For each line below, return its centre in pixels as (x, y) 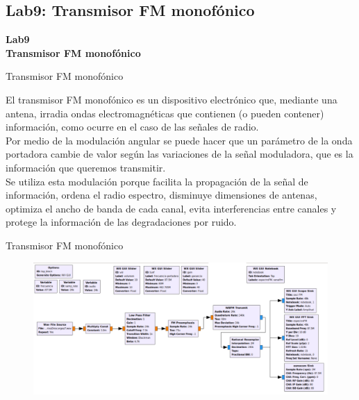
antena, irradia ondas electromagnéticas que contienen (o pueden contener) (165, 113)
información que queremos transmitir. (86, 167)
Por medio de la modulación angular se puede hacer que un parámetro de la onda (179, 140)
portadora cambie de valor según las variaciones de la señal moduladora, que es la (179, 154)
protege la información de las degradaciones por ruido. (121, 222)
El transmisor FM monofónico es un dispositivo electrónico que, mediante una (172, 99)
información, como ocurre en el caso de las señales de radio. (132, 127)
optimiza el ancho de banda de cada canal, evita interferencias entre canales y (171, 208)
